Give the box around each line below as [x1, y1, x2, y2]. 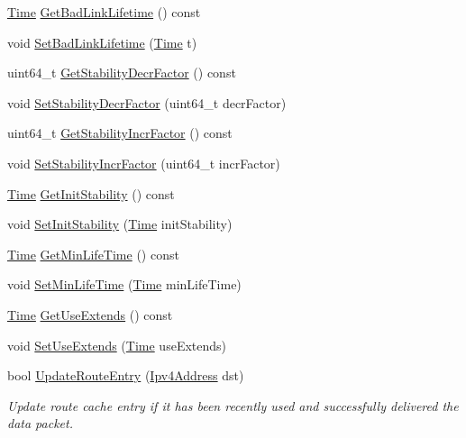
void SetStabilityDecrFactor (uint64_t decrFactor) [7, 93, 287, 112]
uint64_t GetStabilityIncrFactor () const [7, 123, 233, 142]
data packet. [7, 414, 73, 433]
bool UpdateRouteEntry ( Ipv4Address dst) [7, 366, 244, 385]
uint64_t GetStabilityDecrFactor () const [7, 63, 236, 82]
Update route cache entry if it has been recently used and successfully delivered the [7, 396, 459, 415]
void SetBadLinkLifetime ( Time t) [7, 32, 197, 51]
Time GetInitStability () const [7, 184, 175, 203]
